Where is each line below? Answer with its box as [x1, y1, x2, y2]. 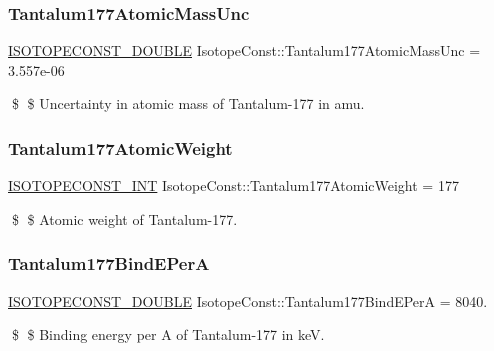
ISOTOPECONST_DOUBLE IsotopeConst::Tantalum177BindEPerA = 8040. [8, 290, 488, 311]
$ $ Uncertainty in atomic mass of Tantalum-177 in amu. [11, 93, 365, 114]
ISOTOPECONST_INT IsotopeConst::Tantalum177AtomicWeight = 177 [8, 175, 459, 196]
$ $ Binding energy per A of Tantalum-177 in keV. [11, 324, 325, 345]
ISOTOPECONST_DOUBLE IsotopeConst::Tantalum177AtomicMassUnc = [8, 40, 481, 61]
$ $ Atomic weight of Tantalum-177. [11, 208, 238, 229]
